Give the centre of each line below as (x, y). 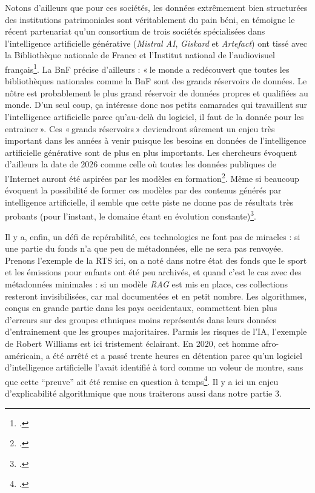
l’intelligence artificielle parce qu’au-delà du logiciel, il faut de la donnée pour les (154, 116)
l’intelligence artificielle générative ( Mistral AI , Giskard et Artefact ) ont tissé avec (156, 43)
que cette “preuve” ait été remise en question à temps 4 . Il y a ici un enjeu (142, 380)
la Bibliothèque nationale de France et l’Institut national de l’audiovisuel (140, 55)
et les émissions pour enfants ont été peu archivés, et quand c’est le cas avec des (153, 272)
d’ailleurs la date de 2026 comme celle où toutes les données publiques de (141, 164)
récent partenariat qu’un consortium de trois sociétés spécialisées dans (135, 31)
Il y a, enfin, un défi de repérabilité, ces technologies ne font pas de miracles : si (153, 236)
